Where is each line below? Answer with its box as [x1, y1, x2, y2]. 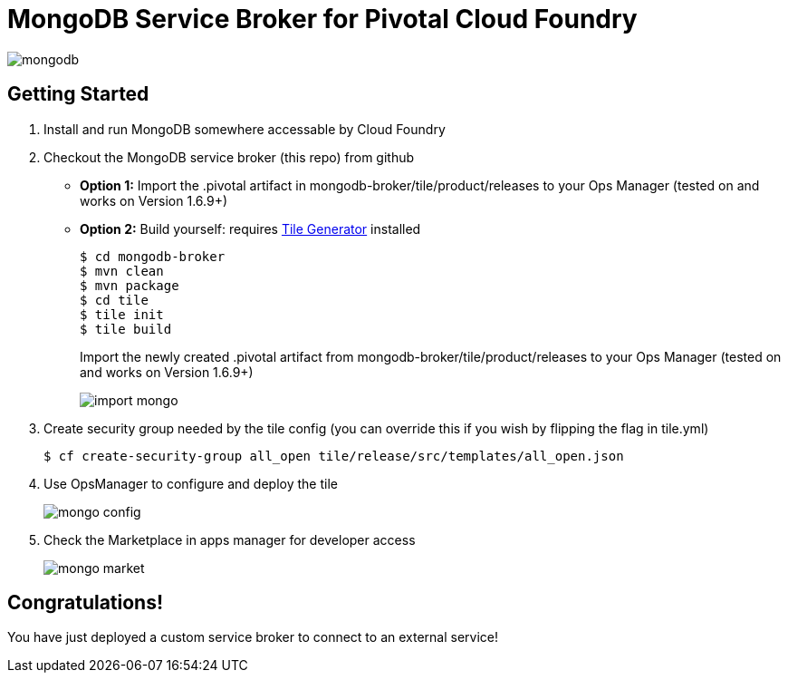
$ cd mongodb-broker [80, 248, 226, 264]
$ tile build [80, 321, 172, 336]
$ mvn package [80, 277, 179, 293]
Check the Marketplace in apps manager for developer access [43, 531, 416, 548]
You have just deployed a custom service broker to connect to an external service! [7, 629, 499, 646]
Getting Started [7, 83, 149, 106]
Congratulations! [7, 591, 164, 615]
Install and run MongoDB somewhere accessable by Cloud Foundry [43, 121, 446, 137]
